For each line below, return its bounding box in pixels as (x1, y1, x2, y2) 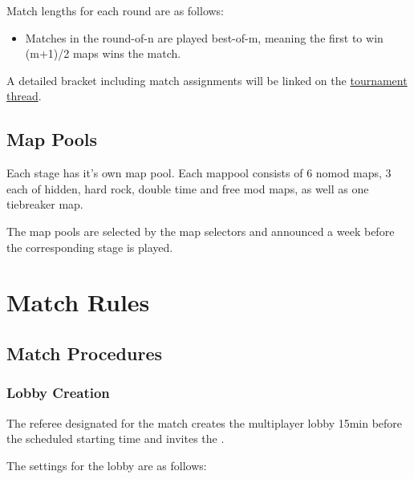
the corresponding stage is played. (6, 238, 173, 255)
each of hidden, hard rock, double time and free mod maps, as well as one (6, 180, 369, 197)
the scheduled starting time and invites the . (6, 430, 225, 447)
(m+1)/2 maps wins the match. (25, 45, 181, 62)
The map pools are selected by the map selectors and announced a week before (6, 222, 395, 239)
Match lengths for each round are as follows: (6, 2, 225, 18)
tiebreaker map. (6, 196, 83, 213)
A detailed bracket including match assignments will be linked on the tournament (6, 71, 408, 88)
